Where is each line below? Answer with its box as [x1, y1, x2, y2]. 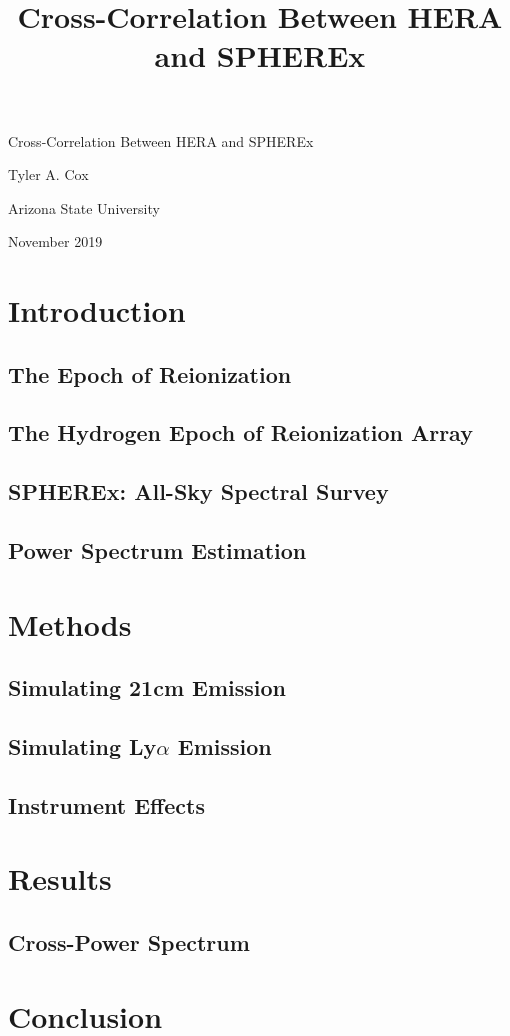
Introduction [8, 290, 186, 331]
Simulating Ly [8, 730, 157, 761]
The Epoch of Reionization [8, 358, 292, 389]
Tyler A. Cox [8, 164, 89, 185]
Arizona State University [8, 197, 160, 218]
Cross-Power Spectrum [8, 926, 250, 957]
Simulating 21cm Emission [8, 672, 287, 703]
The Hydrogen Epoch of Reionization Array [8, 417, 473, 448]
